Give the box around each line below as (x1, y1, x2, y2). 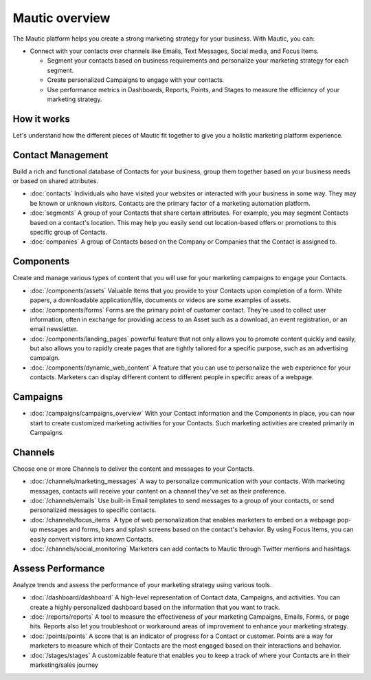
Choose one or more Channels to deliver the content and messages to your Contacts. (12, 465, 255, 473)
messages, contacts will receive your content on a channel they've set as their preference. (30, 487, 286, 495)
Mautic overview (12, 10, 111, 25)
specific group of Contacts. (30, 228, 108, 237)
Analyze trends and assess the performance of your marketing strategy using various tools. (12, 580, 272, 588)
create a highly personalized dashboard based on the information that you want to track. (30, 603, 280, 611)
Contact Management (12, 149, 109, 161)
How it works (12, 113, 70, 125)
